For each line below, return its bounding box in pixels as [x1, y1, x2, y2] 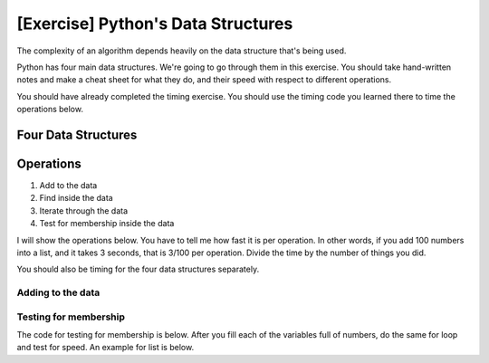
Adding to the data [16, 286, 101, 299]
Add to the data [39, 180, 98, 191]
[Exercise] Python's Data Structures [16, 14, 293, 33]
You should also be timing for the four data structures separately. [16, 263, 260, 275]
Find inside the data [39, 193, 113, 204]
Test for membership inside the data [39, 218, 175, 229]
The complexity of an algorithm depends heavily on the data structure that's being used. [16, 45, 347, 56]
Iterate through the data [39, 205, 129, 216]
